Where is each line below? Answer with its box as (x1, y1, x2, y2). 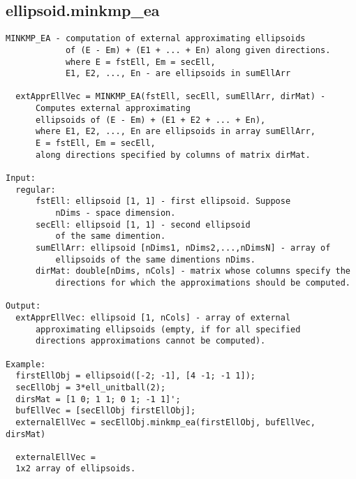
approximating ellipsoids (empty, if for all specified (35, 324, 301, 334)
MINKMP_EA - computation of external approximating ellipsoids (6, 34, 306, 44)
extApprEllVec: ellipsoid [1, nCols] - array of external (15, 312, 291, 323)
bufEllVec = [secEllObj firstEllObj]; (15, 406, 196, 416)
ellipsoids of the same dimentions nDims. (55, 254, 255, 265)
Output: (6, 301, 41, 311)
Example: (6, 359, 46, 369)
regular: (15, 184, 56, 195)
